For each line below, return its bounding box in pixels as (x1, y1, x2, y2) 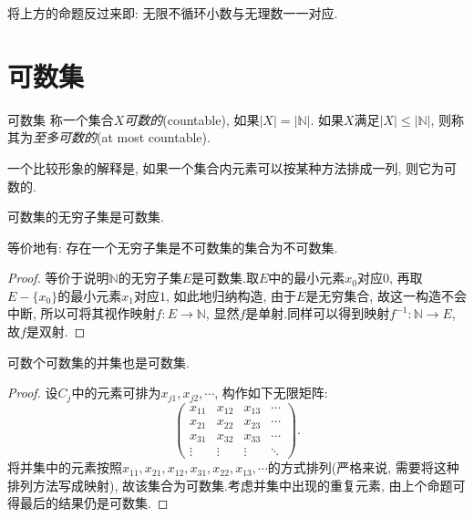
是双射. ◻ (26, 322, 86, 341)
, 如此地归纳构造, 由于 (165, 285, 296, 305)
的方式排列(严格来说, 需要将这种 (267, 458, 459, 477)
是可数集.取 (191, 268, 259, 287)
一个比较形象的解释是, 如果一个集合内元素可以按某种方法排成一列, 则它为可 (7, 158, 458, 177)
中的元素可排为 (71, 383, 161, 402)
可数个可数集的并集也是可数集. (7, 352, 190, 371)
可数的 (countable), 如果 (124, 109, 260, 129)
